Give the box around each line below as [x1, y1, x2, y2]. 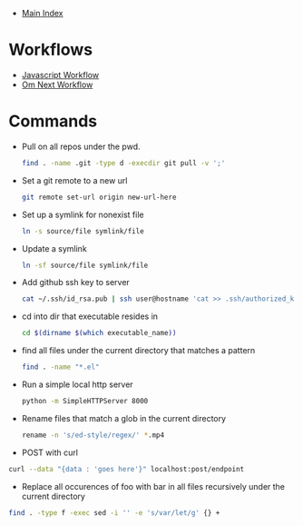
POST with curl [21, 447, 79, 458]
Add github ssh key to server [21, 277, 131, 288]
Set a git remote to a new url [21, 174, 128, 185]
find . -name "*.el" [21, 362, 100, 372]
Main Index [21, 8, 64, 18]
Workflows [8, 40, 93, 60]
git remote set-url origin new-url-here [21, 193, 177, 202]
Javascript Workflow [21, 69, 100, 80]
